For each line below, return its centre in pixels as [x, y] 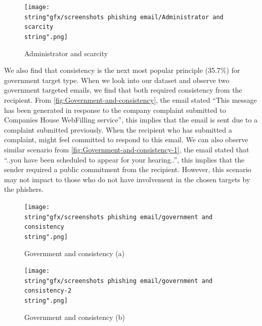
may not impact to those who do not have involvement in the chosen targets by [127, 179]
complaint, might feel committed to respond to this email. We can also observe [126, 139]
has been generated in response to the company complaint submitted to [115, 110]
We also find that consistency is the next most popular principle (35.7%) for [122, 70]
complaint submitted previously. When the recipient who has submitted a [118, 129]
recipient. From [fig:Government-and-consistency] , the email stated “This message [130, 100]
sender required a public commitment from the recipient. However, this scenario [128, 169]
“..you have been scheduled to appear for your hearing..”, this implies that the [124, 159]
